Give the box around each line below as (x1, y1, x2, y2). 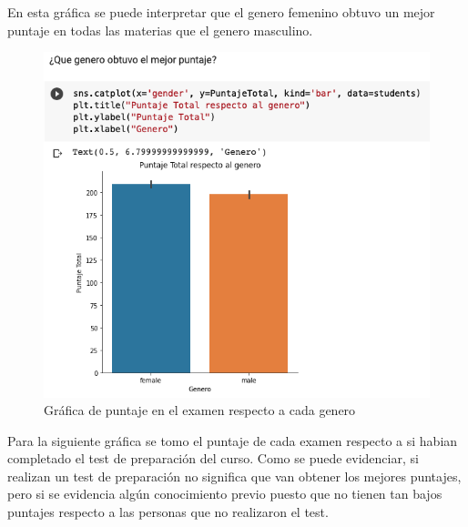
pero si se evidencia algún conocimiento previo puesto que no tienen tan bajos (7, 484, 443, 503)
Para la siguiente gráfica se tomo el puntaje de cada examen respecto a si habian (7, 431, 458, 450)
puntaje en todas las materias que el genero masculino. (7, 20, 313, 39)
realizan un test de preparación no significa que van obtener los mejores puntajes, (7, 466, 462, 485)
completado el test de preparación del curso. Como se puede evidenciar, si (7, 449, 419, 468)
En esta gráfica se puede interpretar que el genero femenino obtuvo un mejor (7, 3, 435, 21)
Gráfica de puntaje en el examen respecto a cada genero (44, 400, 356, 420)
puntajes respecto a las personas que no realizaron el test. (7, 502, 329, 522)
